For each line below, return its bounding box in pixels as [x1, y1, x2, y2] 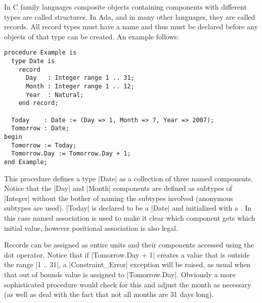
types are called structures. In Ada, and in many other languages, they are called [4, 11, 255, 22]
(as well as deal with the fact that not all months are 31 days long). [4, 289, 214, 299]
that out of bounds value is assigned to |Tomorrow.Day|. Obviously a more [4, 269, 236, 279]
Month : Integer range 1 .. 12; [25, 83, 135, 90]
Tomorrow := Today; [11, 141, 77, 149]
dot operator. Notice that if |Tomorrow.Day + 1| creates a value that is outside [4, 249, 250, 260]
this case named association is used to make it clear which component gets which [4, 212, 255, 223]
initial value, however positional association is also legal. [4, 222, 178, 233]
